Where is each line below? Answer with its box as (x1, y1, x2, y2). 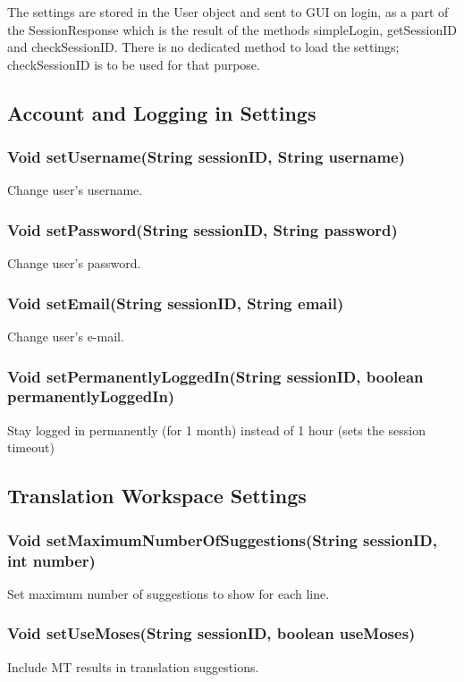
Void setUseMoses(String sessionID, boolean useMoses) (7, 622, 416, 644)
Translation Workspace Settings (7, 482, 307, 509)
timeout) (7, 438, 55, 457)
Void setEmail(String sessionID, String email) (7, 291, 344, 314)
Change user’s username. (7, 181, 143, 199)
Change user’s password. (7, 254, 141, 273)
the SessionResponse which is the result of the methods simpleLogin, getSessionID (7, 20, 458, 38)
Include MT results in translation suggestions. (7, 657, 259, 676)
